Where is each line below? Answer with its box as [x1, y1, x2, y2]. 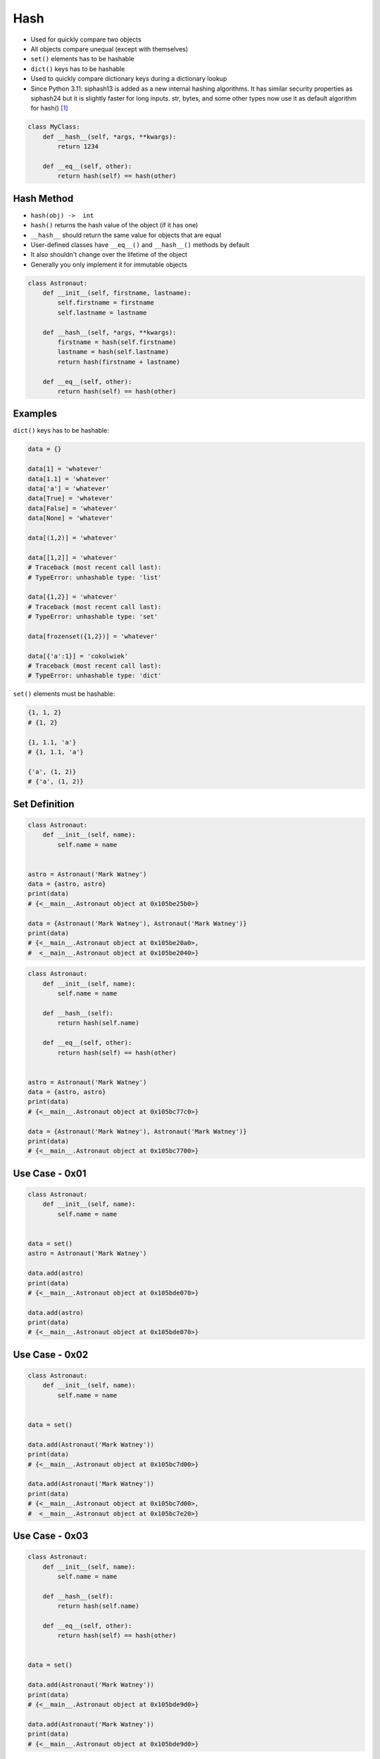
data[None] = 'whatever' [27, 514, 114, 522]
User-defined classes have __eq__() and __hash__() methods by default [30, 240, 250, 249]
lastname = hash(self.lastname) [57, 348, 169, 356]
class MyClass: [27, 123, 80, 131]
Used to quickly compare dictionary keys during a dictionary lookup [30, 75, 227, 83]
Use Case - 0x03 [13, 1530, 89, 1542]
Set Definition [13, 798, 75, 810]
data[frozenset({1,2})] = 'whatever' [27, 632, 158, 640]
